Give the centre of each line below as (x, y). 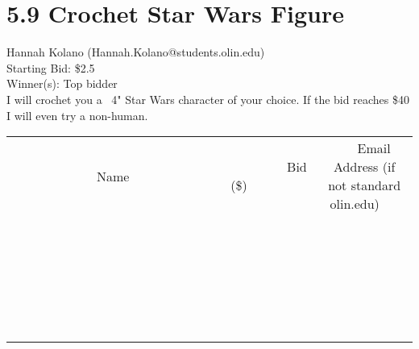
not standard (365, 185)
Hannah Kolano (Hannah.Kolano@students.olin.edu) (136, 52)
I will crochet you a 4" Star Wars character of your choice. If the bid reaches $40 (208, 99)
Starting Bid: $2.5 (51, 67)
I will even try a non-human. (77, 115)
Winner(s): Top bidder (62, 83)
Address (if (365, 167)
